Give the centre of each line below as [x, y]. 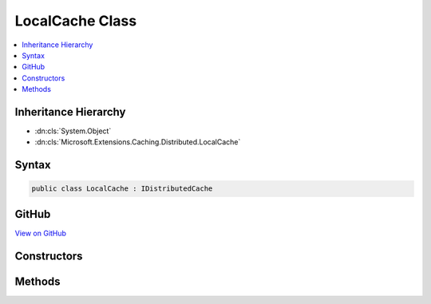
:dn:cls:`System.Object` [73, 131]
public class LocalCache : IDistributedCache [122, 189]
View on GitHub [41, 233]
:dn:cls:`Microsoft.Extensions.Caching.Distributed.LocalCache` [138, 142]
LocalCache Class [76, 21]
